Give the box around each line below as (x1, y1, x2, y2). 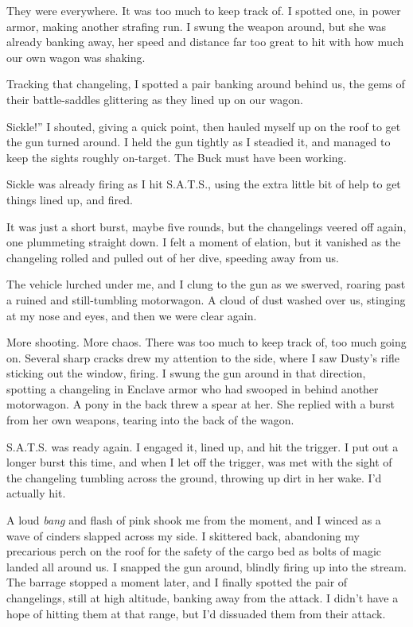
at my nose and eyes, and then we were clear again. (6, 307, 257, 323)
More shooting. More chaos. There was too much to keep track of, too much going (6, 334, 407, 350)
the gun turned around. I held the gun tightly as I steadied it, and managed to (6, 134, 391, 150)
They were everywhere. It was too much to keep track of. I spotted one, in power (6, 2, 401, 18)
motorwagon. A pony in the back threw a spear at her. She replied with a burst (6, 396, 395, 412)
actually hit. (6, 485, 66, 501)
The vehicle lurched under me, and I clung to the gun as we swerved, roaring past (6, 276, 406, 292)
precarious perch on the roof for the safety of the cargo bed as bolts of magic (6, 543, 382, 559)
